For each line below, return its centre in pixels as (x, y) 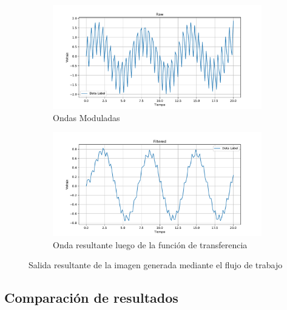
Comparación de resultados (91, 298)
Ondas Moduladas (86, 117)
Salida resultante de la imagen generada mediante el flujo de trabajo (156, 265)
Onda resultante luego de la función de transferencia (150, 244)
